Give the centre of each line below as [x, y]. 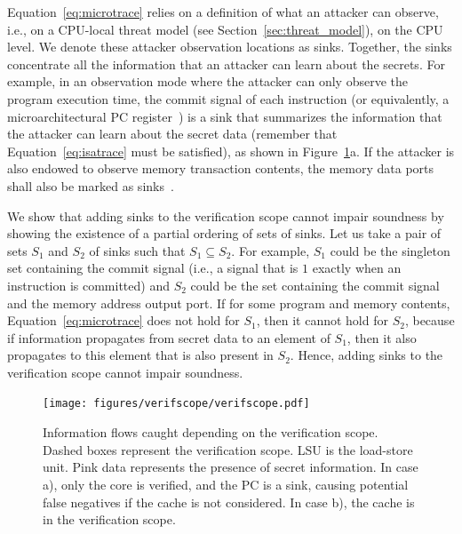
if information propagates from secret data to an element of [169, 337]
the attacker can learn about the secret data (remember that [172, 134]
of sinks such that [137, 250]
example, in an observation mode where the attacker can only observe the [207, 81]
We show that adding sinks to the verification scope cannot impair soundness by [226, 215]
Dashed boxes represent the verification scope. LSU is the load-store [228, 449]
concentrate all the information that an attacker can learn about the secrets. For [226, 64]
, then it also [382, 337]
